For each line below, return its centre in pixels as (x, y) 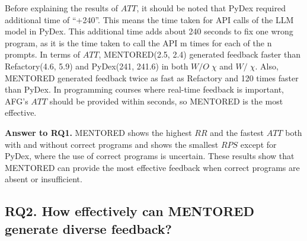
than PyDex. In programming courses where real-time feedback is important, (145, 89)
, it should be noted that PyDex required (211, 8)
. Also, (267, 66)
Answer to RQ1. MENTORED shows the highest (98, 132)
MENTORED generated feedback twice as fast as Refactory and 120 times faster (152, 77)
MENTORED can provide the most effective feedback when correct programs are (152, 167)
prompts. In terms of (43, 54)
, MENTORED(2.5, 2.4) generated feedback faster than (199, 54)
